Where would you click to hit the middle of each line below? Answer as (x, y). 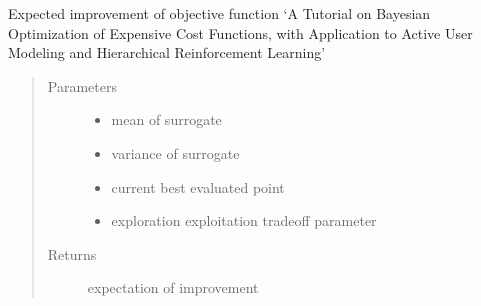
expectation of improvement (173, 287)
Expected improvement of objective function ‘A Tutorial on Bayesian (219, 13)
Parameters (82, 85)
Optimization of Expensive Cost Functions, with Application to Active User (240, 32)
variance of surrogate (175, 152)
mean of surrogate (166, 119)
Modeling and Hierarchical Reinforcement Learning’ (167, 52)
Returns (72, 253)
